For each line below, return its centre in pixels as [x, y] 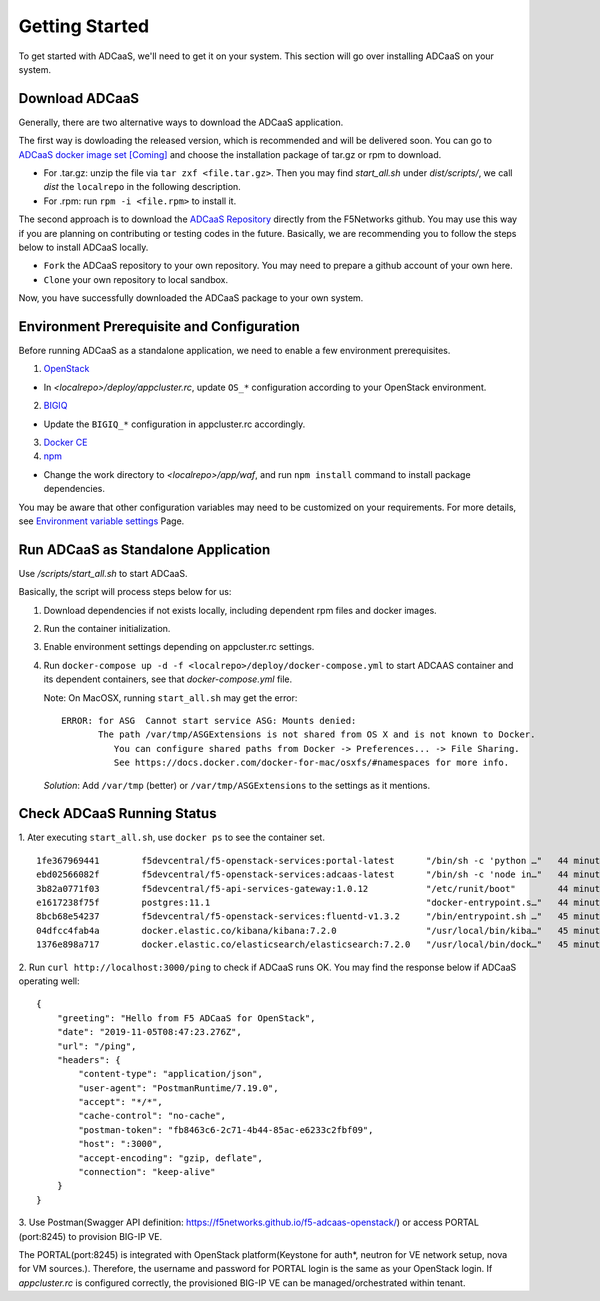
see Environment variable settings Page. [101, 521]
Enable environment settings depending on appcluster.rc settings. [179, 647]
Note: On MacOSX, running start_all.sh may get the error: [170, 697]
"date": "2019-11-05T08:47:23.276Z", [149, 1032]
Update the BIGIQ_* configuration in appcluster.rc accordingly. [174, 424]
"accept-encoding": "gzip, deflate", [171, 1158]
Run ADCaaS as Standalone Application [144, 549]
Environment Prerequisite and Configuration [159, 326]
